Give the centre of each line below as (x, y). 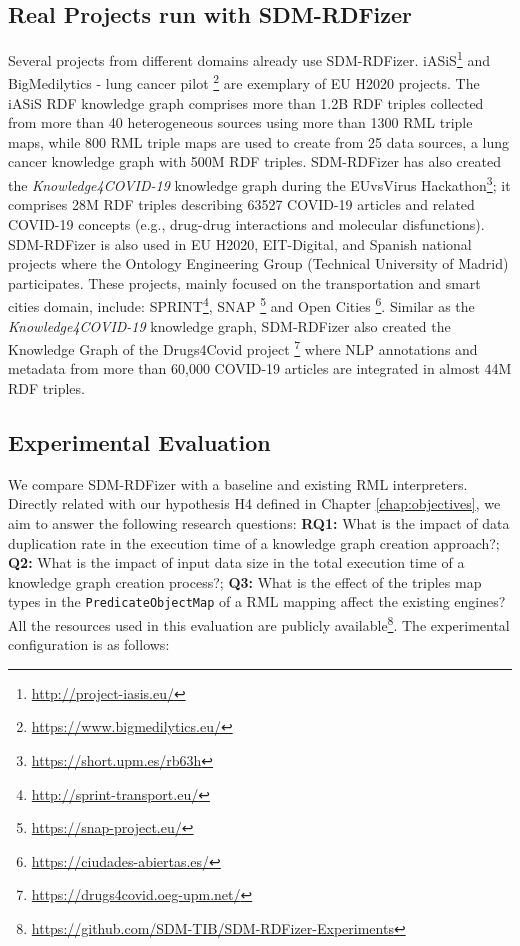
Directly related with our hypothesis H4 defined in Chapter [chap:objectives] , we (254, 503)
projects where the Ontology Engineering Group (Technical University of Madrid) (258, 263)
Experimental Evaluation (139, 441)
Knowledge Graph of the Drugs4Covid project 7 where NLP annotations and (243, 347)
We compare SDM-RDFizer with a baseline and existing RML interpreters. (238, 483)
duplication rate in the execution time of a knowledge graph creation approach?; (254, 542)
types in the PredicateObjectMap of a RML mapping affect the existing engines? (257, 601)
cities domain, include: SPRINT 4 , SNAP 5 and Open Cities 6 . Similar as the (241, 304)
